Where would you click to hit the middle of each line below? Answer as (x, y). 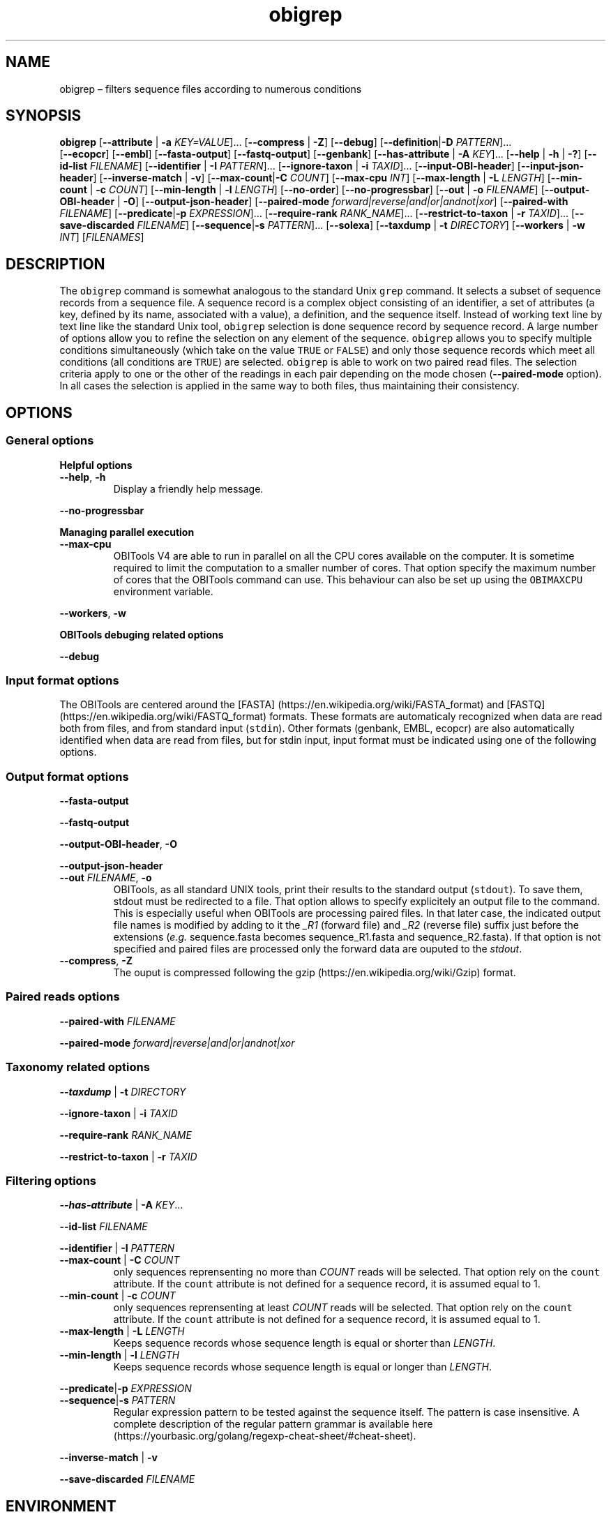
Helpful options (96, 465)
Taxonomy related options (78, 1067)
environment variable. (163, 591)
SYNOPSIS (44, 116)
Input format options (62, 680)
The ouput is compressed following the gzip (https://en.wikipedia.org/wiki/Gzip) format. (315, 972)
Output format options (67, 776)
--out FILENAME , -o (106, 877)
